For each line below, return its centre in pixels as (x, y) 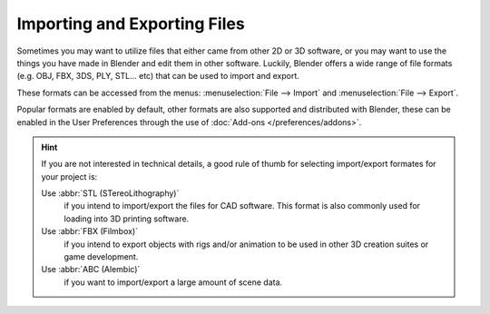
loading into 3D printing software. (127, 219)
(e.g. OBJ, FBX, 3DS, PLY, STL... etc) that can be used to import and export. (158, 76)
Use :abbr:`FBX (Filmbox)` (90, 231)
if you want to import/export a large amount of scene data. (173, 282)
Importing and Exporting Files (131, 24)
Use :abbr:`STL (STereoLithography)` (110, 193)
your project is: (69, 176)
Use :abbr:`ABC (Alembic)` (91, 270)
